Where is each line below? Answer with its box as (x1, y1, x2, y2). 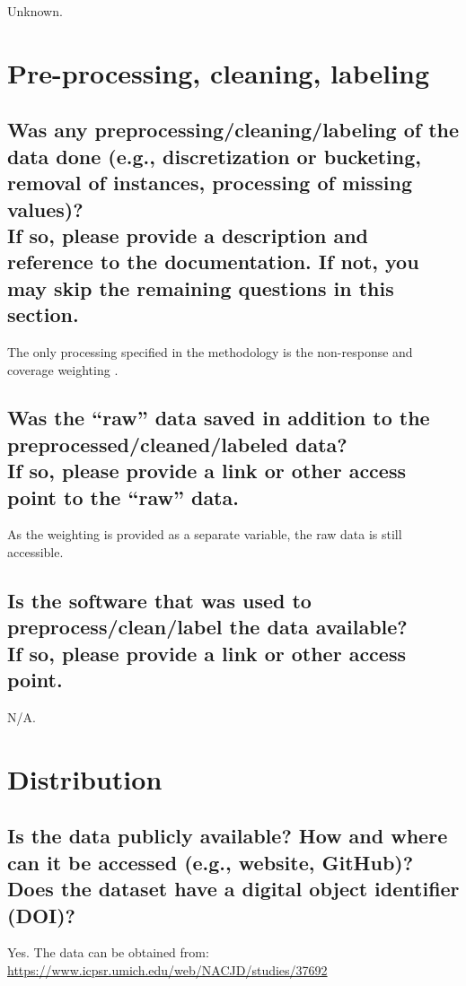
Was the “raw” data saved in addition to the (7, 404, 430, 432)
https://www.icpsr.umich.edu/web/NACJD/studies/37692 (7, 960, 328, 979)
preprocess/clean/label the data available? (7, 613, 408, 641)
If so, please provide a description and (7, 221, 369, 249)
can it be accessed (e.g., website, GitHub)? (7, 848, 414, 876)
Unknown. (7, 2, 63, 20)
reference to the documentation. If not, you (7, 248, 419, 275)
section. (7, 301, 79, 328)
